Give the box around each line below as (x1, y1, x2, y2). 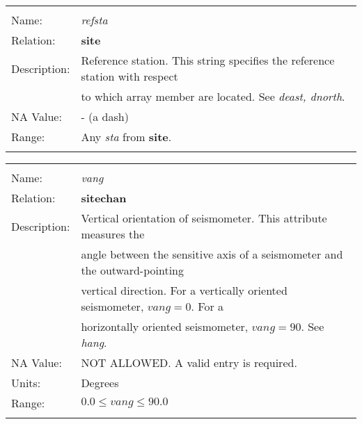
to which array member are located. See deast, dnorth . (81, 88, 345, 104)
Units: (11, 375, 41, 391)
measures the (81, 226, 145, 242)
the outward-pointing (81, 262, 184, 278)
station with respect (81, 68, 178, 84)
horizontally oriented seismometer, (81, 318, 249, 334)
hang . (81, 334, 107, 350)
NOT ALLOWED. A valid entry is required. (81, 354, 297, 370)
